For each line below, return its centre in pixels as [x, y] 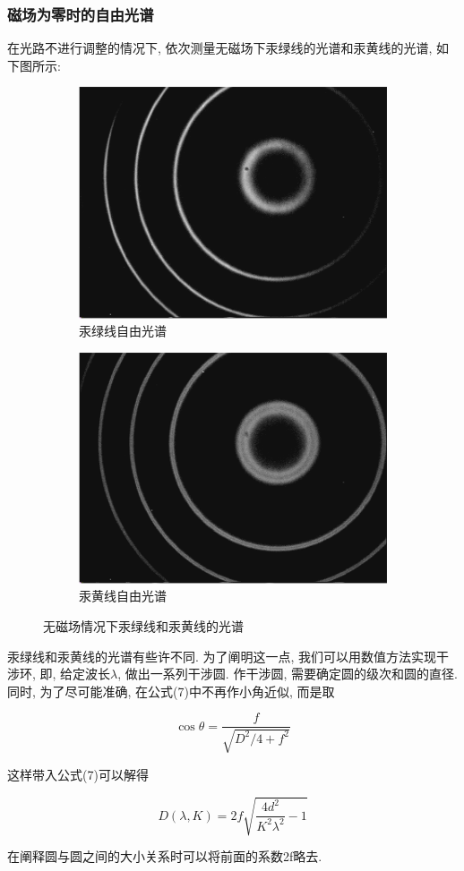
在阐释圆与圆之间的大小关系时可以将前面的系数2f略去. [165, 856]
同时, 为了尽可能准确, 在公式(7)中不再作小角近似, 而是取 [171, 691]
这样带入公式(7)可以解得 [78, 774]
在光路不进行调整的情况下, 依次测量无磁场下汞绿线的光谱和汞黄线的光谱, [220, 48]
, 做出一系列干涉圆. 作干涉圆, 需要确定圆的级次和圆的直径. [288, 674]
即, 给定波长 [75, 674]
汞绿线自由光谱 [123, 331]
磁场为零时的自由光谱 [81, 14]
